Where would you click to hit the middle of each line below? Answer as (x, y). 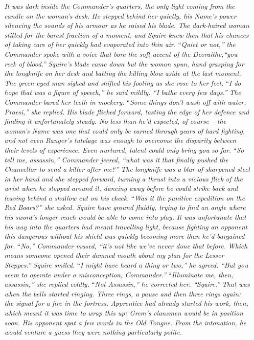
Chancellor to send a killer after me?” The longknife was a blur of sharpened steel (127, 169)
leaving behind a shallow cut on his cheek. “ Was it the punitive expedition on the (125, 197)
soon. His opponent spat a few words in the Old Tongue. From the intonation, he (125, 322)
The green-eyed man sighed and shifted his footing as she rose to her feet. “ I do (123, 82)
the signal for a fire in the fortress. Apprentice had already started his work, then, (126, 303)
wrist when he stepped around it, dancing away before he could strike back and (121, 188)
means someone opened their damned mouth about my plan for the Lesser (114, 255)
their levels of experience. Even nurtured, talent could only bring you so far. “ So (124, 149)
